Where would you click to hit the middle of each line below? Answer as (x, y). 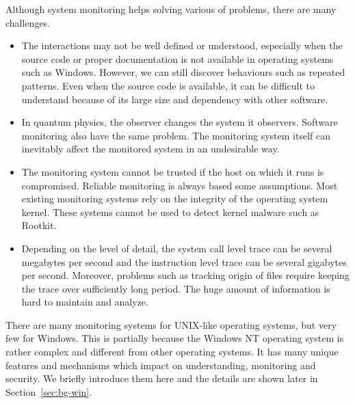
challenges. (28, 22)
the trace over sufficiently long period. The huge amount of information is (176, 288)
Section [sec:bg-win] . (49, 391)
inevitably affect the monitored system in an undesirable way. (150, 149)
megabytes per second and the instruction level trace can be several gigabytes (184, 261)
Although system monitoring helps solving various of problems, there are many (171, 9)
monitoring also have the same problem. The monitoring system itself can (176, 135)
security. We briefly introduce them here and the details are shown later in (162, 378)
